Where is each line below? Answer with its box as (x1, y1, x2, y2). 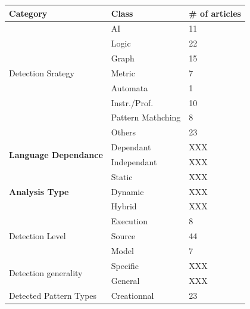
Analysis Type (9, 185, 69, 197)
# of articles (189, 7, 241, 19)
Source (111, 230, 136, 242)
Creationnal (111, 289, 154, 301)
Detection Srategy (9, 66, 74, 79)
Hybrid (111, 200, 137, 212)
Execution (111, 215, 148, 227)
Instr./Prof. (111, 96, 154, 109)
